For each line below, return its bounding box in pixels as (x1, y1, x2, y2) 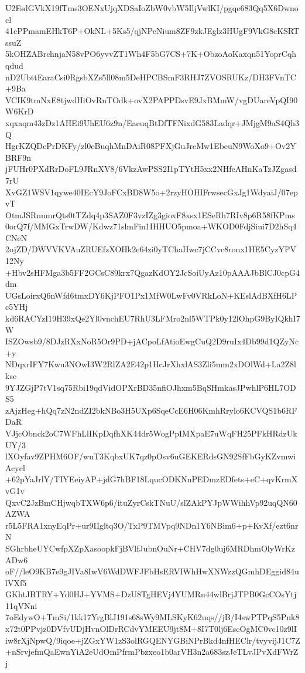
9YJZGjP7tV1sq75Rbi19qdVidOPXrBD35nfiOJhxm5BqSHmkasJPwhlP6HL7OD (5, 381, 296, 393)
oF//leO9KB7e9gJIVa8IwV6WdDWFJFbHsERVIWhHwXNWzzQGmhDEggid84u (5, 565, 299, 577)
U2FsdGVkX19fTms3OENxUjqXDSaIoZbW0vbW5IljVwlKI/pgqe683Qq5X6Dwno (5, 2, 299, 13)
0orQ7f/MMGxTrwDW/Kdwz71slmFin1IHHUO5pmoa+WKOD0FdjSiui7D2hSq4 (5, 220, 297, 232)
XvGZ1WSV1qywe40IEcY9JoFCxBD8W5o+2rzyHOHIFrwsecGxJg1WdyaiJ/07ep (5, 185, 298, 198)
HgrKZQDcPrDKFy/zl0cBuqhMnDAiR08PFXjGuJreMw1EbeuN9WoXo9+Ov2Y (5, 140, 296, 152)
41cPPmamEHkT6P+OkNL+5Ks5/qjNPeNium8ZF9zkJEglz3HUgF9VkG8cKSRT (5, 25, 300, 37)
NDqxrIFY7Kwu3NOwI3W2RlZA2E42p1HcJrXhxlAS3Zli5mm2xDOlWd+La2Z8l (5, 358, 296, 370)
